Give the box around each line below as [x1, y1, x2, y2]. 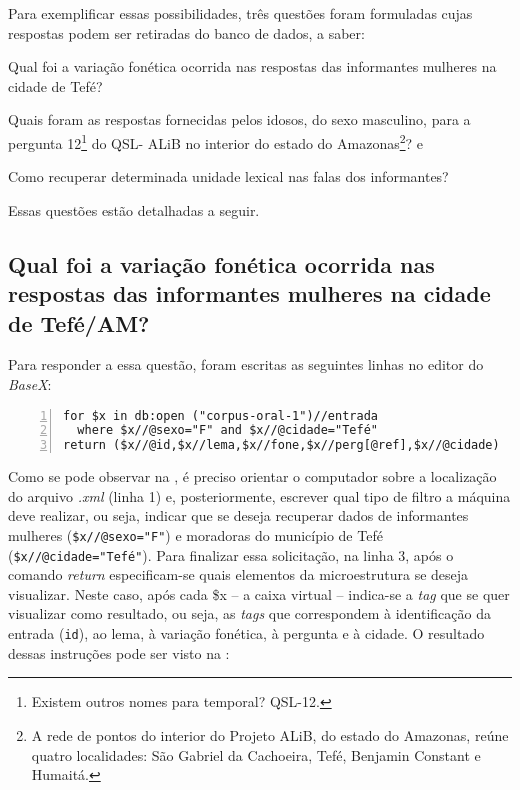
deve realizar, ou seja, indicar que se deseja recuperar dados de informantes [8, 505, 469, 526]
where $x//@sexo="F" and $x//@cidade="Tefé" [77, 423, 378, 438]
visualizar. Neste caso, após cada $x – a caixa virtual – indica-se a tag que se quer [8, 583, 510, 604]
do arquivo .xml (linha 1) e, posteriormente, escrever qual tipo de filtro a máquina [8, 485, 511, 506]
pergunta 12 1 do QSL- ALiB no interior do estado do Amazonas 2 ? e [8, 129, 424, 153]
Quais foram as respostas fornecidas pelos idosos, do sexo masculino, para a [8, 109, 471, 130]
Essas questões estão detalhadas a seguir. [8, 199, 260, 220]
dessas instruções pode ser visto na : [8, 642, 230, 663]
